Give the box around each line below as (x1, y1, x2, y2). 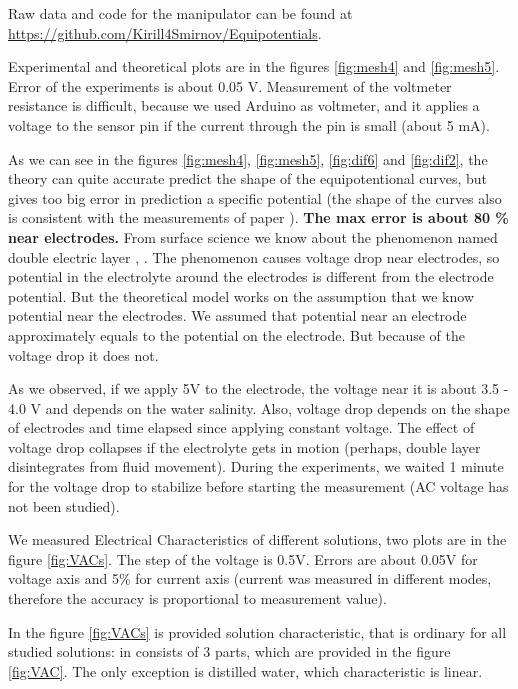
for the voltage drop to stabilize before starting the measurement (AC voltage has (8, 476, 509, 497)
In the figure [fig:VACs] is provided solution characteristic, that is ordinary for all (8, 621, 507, 642)
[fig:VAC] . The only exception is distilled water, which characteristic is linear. (8, 660, 483, 681)
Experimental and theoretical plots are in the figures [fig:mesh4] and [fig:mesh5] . (8, 56, 500, 77)
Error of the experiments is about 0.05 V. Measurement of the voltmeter (8, 75, 452, 96)
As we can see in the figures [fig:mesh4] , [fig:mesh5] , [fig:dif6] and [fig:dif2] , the (8, 148, 488, 169)
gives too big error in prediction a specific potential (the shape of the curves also (8, 187, 502, 208)
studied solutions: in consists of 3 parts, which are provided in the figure (8, 641, 451, 662)
